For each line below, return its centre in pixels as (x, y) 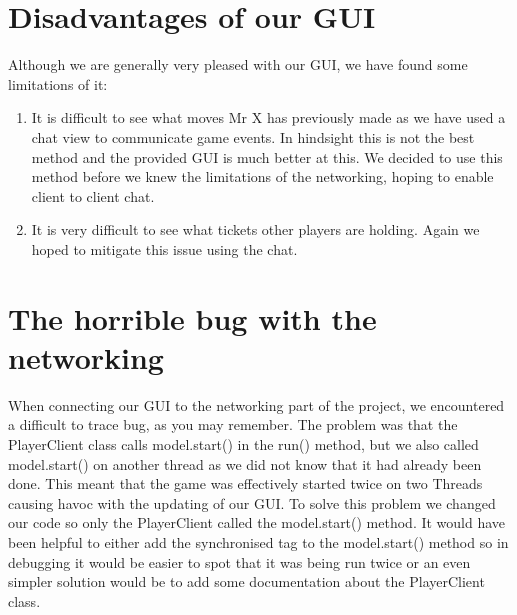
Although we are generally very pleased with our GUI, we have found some (238, 64)
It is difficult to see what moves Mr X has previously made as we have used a (268, 117)
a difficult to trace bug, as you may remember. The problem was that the (233, 424)
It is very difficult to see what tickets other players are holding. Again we (255, 229)
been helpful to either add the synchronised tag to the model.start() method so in (258, 541)
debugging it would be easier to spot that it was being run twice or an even (239, 561)
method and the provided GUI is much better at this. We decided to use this (267, 156)
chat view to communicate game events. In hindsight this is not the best (253, 136)
